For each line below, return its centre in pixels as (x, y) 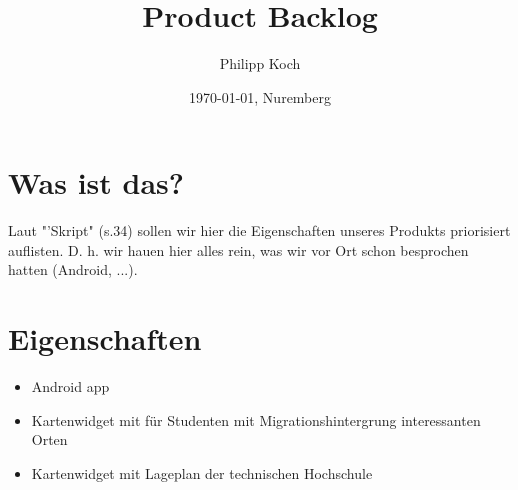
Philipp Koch (260, 63)
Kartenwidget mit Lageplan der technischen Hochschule (202, 472)
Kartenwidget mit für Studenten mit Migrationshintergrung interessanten (256, 419)
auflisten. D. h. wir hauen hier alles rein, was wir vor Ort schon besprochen (238, 249)
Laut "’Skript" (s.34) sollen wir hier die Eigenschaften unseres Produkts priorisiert (259, 230)
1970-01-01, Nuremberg (259, 96)
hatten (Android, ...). (73, 269)
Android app (70, 386)
